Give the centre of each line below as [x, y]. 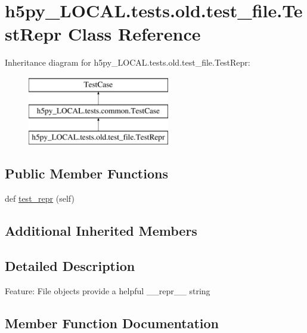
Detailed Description [70, 265]
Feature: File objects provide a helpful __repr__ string [108, 290]
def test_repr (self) [40, 198]
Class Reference [134, 34]
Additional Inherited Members [101, 231]
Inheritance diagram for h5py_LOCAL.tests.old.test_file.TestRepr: [128, 62]
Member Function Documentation [112, 323]
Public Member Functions [86, 173]
